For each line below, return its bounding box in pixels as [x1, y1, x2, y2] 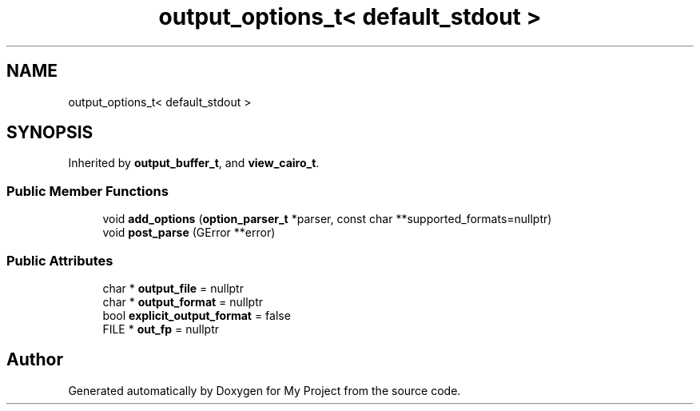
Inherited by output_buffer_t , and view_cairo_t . [68, 156, 320, 170]
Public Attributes [6, 252, 113, 269]
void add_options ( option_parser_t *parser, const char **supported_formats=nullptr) [102, 212, 552, 226]
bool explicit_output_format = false [102, 308, 291, 322]
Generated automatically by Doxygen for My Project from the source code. [68, 383, 461, 397]
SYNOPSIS [6, 122, 93, 143]
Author [6, 349, 63, 370]
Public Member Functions [6, 182, 169, 199]
